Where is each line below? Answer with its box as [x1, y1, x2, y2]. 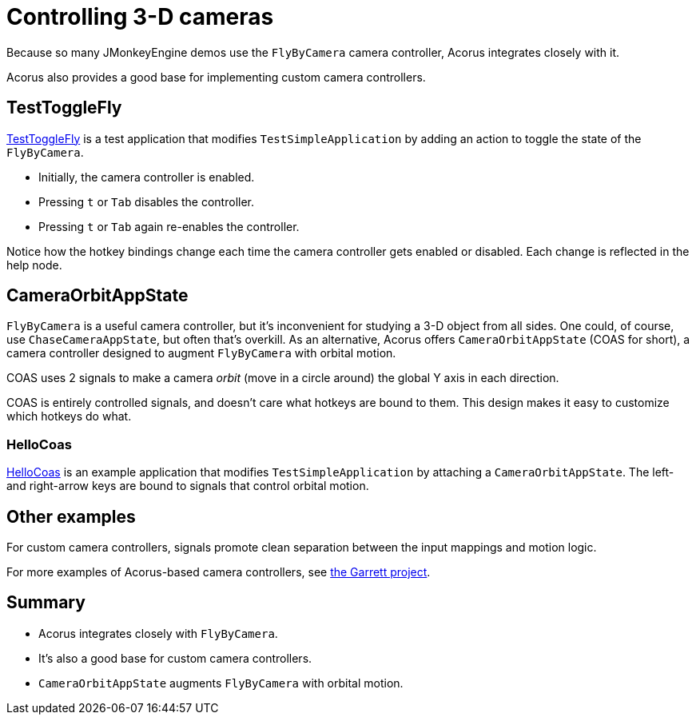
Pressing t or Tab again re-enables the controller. [38, 219, 300, 233]
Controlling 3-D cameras [6, 3, 274, 30]
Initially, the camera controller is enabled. [38, 169, 255, 184]
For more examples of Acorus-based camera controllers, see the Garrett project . [6, 565, 431, 580]
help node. [6, 257, 62, 272]
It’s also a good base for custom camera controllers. [38, 651, 312, 665]
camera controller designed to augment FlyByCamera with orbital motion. [6, 346, 396, 360]
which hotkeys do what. [6, 409, 132, 424]
